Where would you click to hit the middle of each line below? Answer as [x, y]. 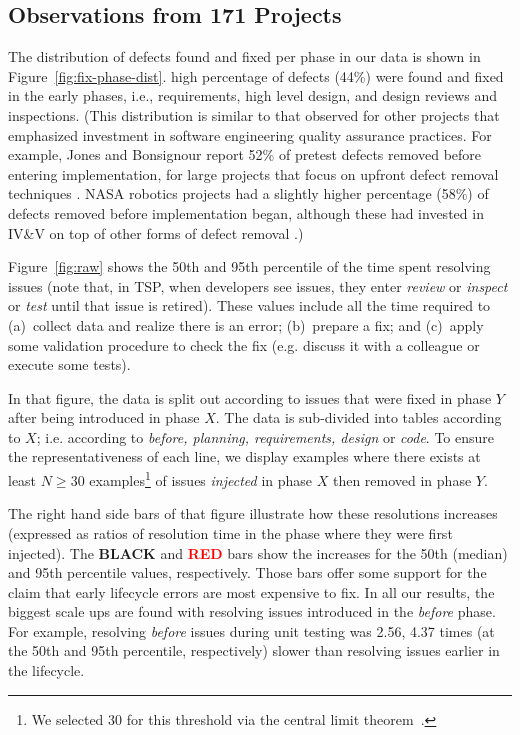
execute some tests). [69, 364]
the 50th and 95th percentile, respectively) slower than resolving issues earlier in [254, 650]
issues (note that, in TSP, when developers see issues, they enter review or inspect [258, 285]
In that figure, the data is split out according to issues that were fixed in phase [250, 397]
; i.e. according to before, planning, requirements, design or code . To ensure [265, 436]
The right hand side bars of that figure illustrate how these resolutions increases [253, 513]
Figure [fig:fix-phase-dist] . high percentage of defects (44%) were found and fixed [256, 75]
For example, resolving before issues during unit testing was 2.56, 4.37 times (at [251, 630]
